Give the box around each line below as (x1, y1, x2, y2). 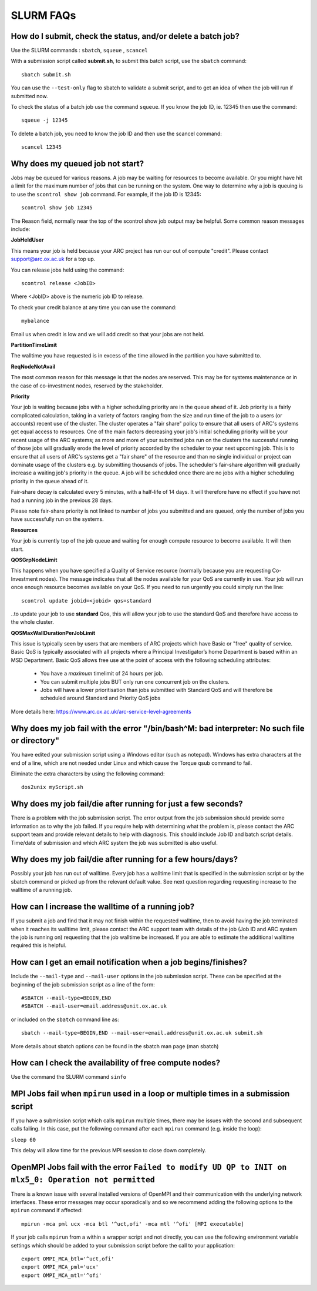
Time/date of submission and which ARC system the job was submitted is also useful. (11, 839, 218, 846)
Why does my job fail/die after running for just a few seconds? (11, 799, 243, 809)
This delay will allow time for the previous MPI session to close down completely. (11, 1147, 207, 1154)
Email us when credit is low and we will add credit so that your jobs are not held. (11, 330, 205, 337)
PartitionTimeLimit (11, 341, 57, 348)
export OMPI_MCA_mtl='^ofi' (21, 1272, 102, 1279)
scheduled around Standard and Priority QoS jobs (40, 694, 161, 702)
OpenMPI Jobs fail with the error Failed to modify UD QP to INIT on (11, 1162, 287, 1172)
